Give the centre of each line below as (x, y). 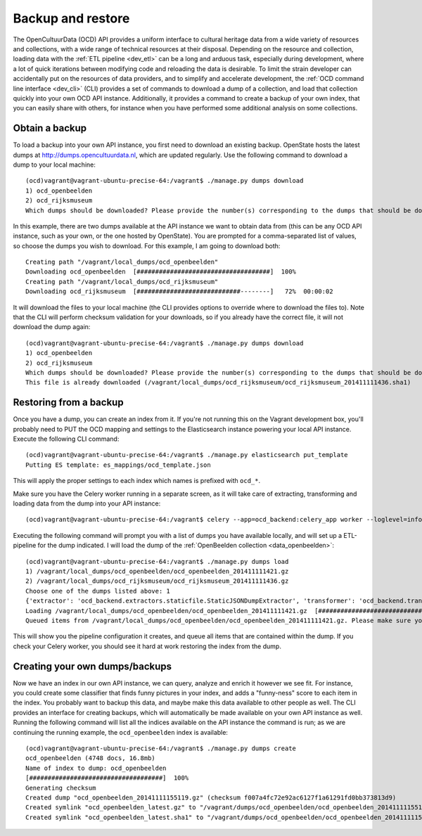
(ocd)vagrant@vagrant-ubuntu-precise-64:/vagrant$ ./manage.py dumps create (161, 748)
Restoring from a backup (68, 403)
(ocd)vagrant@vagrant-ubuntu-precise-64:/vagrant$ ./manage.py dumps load (157, 561)
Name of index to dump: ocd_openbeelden (96, 768)
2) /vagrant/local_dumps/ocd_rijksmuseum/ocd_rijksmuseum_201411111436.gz (157, 581)
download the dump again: (52, 327)
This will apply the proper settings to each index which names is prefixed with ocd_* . (137, 481)
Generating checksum (61, 788)
